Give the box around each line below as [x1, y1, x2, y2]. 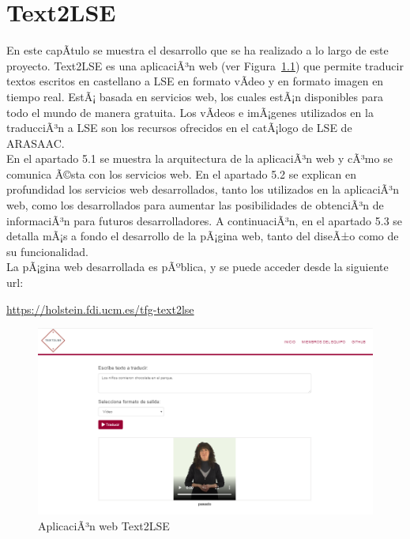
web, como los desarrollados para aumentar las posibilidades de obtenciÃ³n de [6, 197, 384, 213]
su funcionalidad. [6, 243, 88, 259]
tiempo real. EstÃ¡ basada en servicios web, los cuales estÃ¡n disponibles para [6, 88, 383, 104]
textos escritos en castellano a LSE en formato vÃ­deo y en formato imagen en [6, 73, 384, 89]
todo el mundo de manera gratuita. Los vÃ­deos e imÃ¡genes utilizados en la [6, 104, 374, 120]
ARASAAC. [6, 134, 65, 151]
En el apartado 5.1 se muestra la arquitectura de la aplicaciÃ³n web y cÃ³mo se [6, 150, 393, 167]
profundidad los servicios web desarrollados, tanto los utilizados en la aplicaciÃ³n [6, 181, 399, 198]
